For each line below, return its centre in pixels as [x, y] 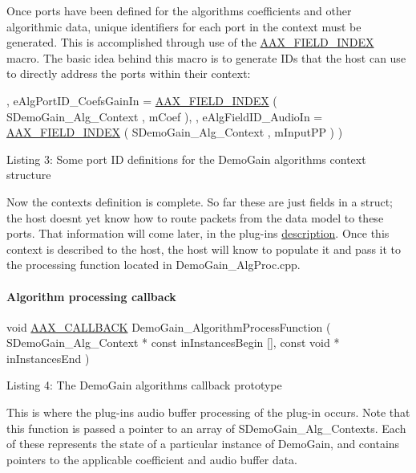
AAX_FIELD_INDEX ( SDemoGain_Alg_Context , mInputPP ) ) [175, 132]
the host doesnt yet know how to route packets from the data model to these [195, 217]
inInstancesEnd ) [48, 358]
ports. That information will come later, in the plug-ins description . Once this [198, 233]
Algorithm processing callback [91, 296]
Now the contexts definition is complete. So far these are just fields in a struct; [200, 201]
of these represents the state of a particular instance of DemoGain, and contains [203, 444]
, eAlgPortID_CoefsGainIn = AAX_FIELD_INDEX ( [142, 100]
